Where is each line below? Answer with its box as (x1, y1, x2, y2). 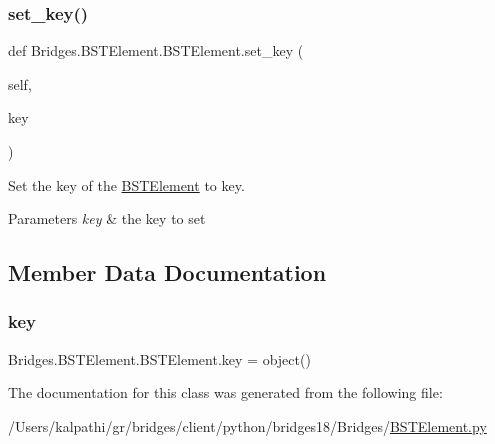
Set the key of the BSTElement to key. (8, 174, 245, 195)
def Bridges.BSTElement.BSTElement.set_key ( (8, 40, 304, 61)
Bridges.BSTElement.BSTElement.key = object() (8, 348, 311, 369)
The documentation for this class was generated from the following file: (8, 382, 443, 403)
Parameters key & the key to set (8, 208, 206, 229)
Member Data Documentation (8, 257, 327, 288)
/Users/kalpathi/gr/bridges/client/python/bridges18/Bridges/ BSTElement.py (8, 415, 487, 436)
